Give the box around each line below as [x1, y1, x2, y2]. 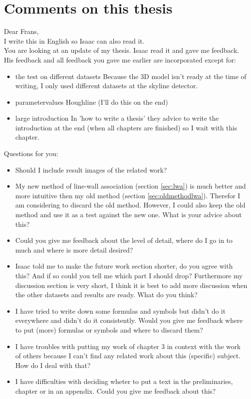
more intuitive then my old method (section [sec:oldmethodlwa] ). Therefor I [15, 190, 240, 200]
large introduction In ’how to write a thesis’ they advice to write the [15, 113, 219, 123]
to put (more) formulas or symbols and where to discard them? [15, 324, 203, 335]
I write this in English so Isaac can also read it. [4, 35, 144, 46]
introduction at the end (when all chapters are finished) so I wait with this [15, 122, 237, 132]
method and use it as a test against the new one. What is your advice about [15, 209, 242, 220]
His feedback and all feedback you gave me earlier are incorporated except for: [4, 54, 236, 64]
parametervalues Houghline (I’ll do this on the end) [15, 96, 168, 107]
